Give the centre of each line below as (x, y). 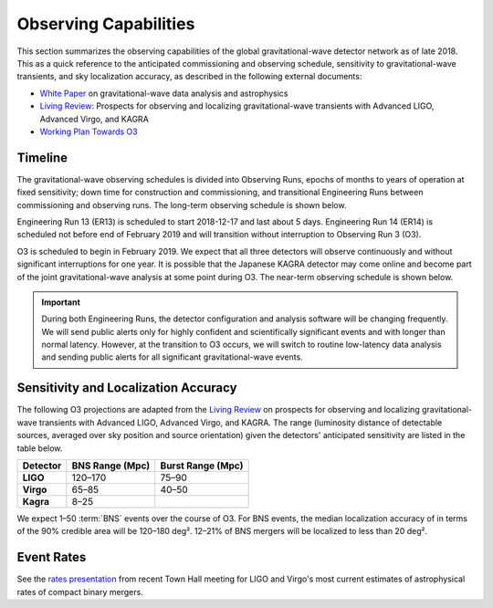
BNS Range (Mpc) (111, 466)
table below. (40, 448)
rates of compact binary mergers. (80, 592)
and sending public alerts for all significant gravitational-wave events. (172, 357)
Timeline (42, 157)
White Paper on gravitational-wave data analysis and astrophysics (164, 93)
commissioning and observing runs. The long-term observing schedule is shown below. (182, 204)
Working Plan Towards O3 (89, 131)
